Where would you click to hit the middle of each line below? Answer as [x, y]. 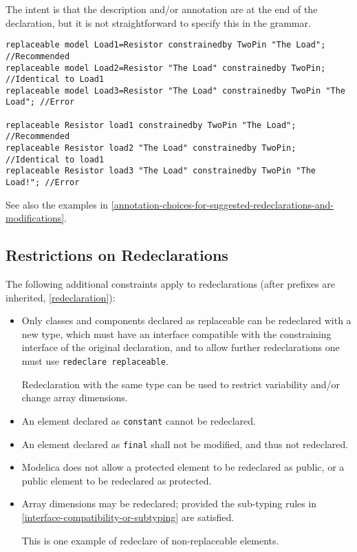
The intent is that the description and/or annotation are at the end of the [162, 9]
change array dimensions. [75, 397]
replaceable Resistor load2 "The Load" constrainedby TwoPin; [151, 148]
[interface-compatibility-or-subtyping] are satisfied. [128, 517]
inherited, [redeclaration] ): [61, 297]
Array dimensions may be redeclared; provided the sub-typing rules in [169, 503]
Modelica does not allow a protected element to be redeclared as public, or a [183, 467]
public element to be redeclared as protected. [117, 480]
